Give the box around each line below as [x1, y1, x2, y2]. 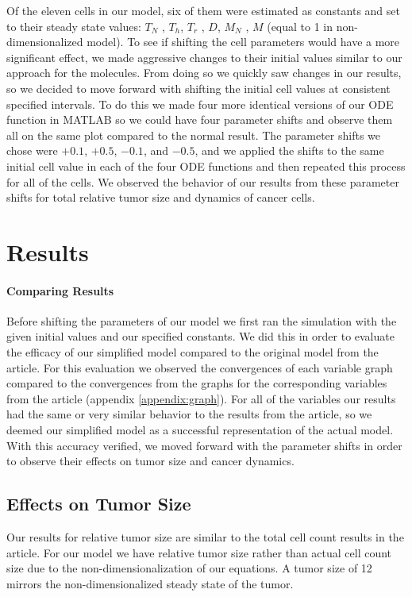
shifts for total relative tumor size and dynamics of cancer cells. [6, 189, 315, 206]
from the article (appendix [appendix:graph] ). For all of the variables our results [6, 390, 396, 406]
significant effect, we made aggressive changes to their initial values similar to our [6, 48, 402, 65]
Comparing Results [6, 282, 114, 298]
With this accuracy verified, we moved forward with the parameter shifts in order [6, 437, 402, 453]
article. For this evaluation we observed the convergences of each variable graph [6, 359, 393, 376]
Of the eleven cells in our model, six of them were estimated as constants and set [6, 2, 400, 18]
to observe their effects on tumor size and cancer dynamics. [6, 453, 295, 469]
